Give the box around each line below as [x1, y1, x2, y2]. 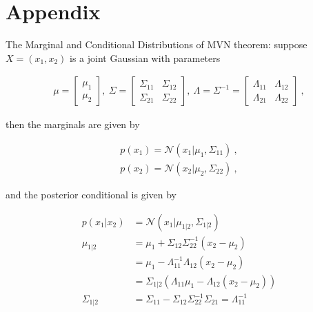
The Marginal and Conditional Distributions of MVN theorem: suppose [6, 37, 307, 52]
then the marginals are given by [6, 117, 140, 132]
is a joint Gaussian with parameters [70, 50, 221, 65]
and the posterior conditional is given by [6, 187, 176, 201]
